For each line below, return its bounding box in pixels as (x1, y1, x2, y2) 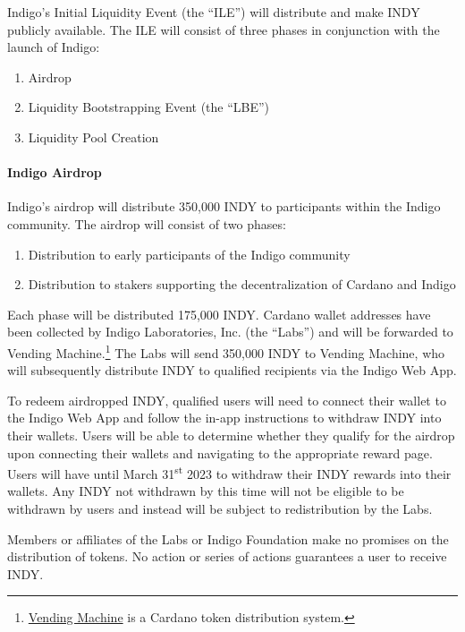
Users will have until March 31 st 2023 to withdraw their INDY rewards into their (7, 462, 452, 483)
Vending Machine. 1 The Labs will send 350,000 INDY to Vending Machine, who (7, 340, 445, 362)
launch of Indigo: (7, 38, 100, 56)
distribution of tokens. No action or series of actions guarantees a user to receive (7, 547, 447, 566)
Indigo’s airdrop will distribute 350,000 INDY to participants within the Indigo (7, 197, 441, 216)
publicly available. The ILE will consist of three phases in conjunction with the (7, 20, 440, 38)
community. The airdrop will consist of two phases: (7, 214, 286, 233)
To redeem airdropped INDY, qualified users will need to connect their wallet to (7, 390, 446, 409)
